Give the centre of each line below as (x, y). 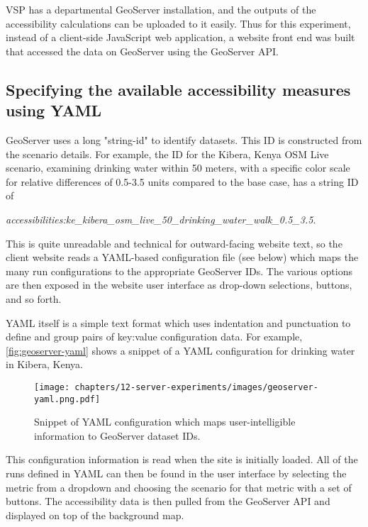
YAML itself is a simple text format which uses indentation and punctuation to (178, 322)
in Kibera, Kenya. (44, 364)
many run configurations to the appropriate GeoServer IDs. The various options (179, 271)
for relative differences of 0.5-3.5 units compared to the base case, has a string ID (182, 181)
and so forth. (34, 298)
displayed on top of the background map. (95, 515)
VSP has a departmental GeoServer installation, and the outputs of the (161, 9)
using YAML (54, 110)
